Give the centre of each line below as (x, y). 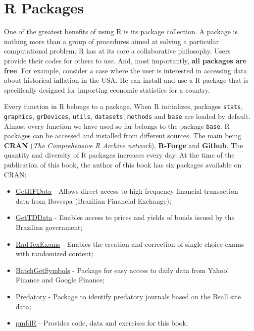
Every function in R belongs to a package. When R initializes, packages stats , (124, 106)
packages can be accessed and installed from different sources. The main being (123, 136)
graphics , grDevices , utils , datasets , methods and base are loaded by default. (127, 116)
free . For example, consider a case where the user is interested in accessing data (126, 70)
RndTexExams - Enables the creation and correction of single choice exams (130, 244)
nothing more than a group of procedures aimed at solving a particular (112, 41)
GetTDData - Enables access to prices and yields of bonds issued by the (125, 217)
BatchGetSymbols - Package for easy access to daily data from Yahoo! (122, 270)
